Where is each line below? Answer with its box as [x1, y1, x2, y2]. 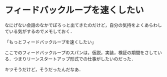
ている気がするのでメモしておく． [4, 28, 75, 34]
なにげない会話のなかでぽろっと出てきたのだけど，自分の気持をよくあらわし [4, 22, 162, 28]
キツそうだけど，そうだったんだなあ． [4, 66, 83, 72]
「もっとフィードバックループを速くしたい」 [4, 38, 96, 45]
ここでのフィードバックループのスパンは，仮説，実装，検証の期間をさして [4, 49, 158, 55]
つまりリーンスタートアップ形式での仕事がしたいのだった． [13, 55, 136, 61]
